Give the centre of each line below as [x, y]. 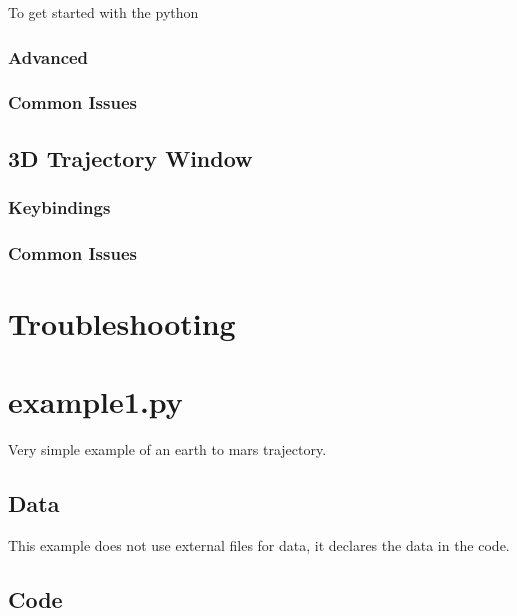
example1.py [95, 401]
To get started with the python [103, 12]
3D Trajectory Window [130, 157]
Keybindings [59, 206]
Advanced [48, 56]
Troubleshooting [122, 322]
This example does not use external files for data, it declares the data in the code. [259, 545]
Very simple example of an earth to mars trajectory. [167, 449]
